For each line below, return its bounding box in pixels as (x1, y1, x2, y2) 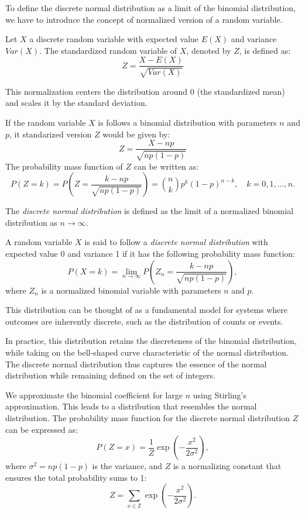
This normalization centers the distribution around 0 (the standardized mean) (5, 85, 285, 97)
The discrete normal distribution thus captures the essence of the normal (5, 357, 267, 370)
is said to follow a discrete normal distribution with (84, 236, 268, 248)
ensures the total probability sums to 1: (5, 471, 147, 483)
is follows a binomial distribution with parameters (98, 116, 277, 129)
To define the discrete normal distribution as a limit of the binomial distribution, (5, 2, 296, 13)
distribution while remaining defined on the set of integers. (5, 369, 215, 381)
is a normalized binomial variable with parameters (41, 284, 221, 296)
